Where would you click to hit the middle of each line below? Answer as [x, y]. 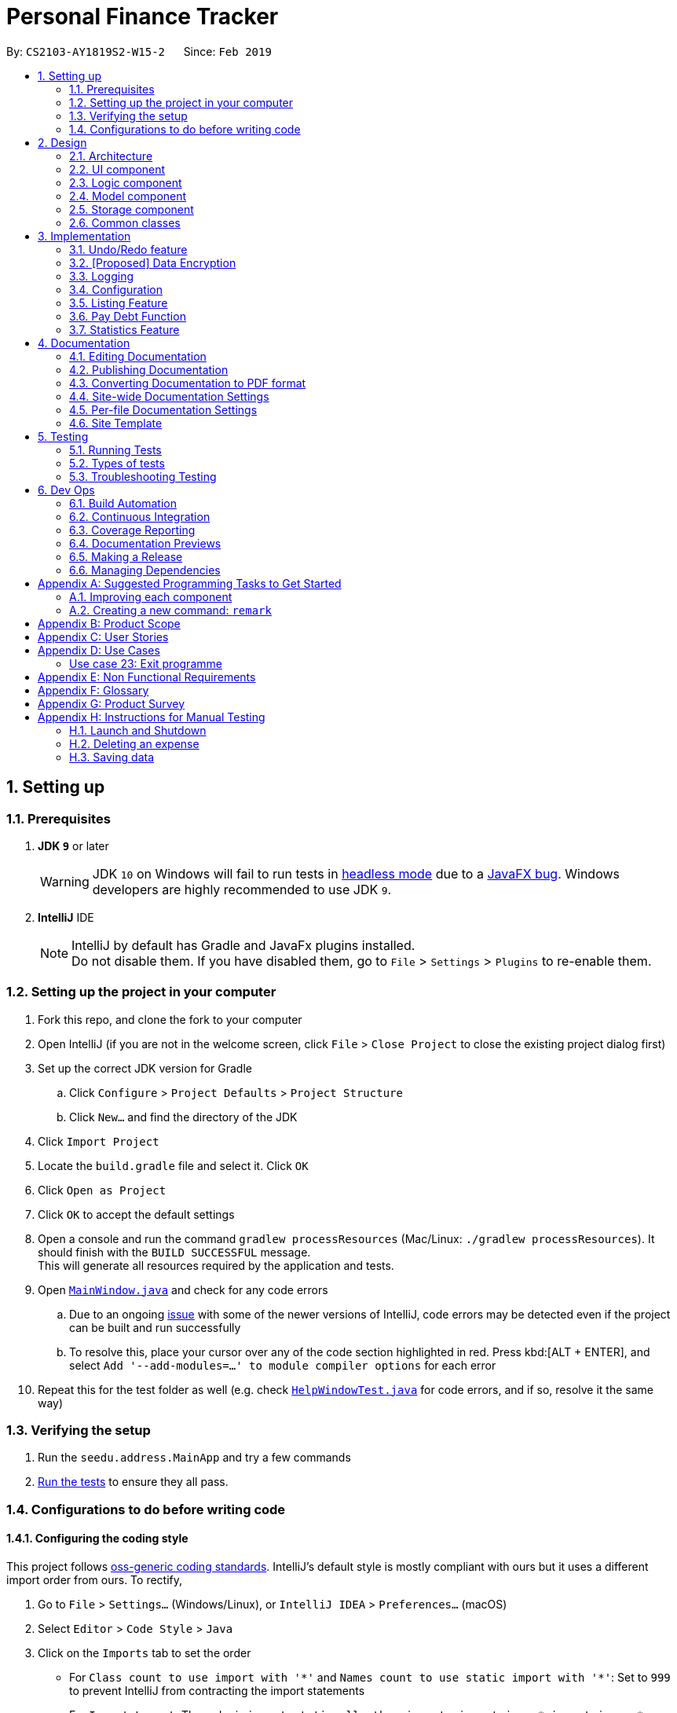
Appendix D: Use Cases [99, 650]
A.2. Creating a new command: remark [170, 610]
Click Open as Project [102, 1190]
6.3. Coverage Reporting [132, 530]
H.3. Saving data [112, 757]
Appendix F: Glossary [93, 690]
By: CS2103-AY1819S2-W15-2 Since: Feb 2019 [139, 51]
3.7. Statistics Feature [124, 329]
